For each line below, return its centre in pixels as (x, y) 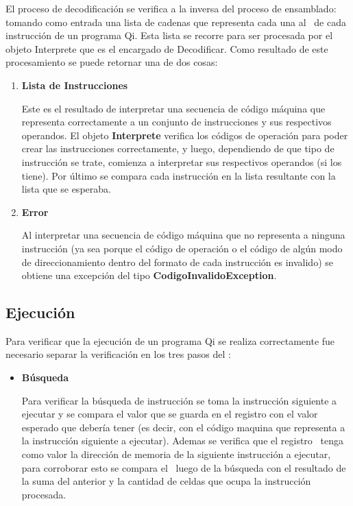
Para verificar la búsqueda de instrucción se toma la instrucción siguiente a (179, 400)
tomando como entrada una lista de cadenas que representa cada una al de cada (176, 22)
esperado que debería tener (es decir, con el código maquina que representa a (183, 427)
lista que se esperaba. (66, 189)
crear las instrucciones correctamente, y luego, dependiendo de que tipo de (178, 148)
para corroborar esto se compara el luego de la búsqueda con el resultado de (184, 467)
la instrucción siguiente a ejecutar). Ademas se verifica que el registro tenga (182, 441)
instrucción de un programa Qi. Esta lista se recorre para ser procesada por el (169, 35)
